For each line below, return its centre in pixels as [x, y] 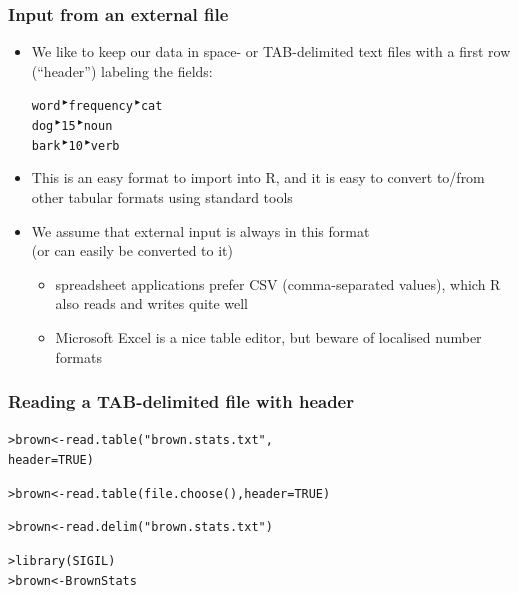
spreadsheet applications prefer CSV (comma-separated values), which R [278, 283]
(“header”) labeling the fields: [122, 70]
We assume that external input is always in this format [200, 230]
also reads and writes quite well [151, 303]
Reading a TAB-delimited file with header [181, 401]
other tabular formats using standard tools [162, 196]
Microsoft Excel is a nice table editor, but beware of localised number [268, 336]
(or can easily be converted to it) [132, 250]
